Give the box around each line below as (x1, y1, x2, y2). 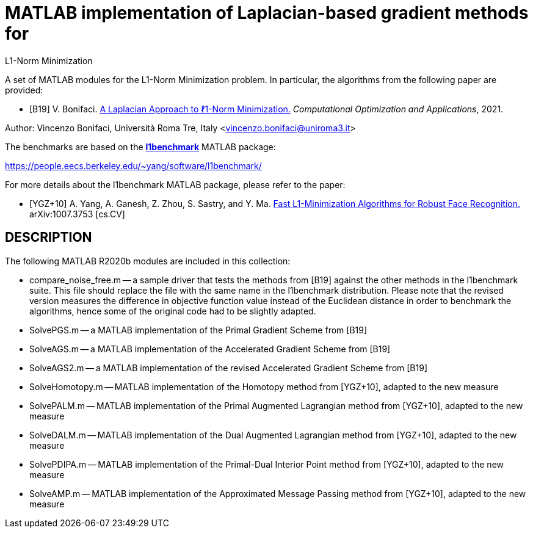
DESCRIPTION (5, 230, 92, 245)
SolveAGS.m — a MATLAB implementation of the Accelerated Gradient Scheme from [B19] (29, 343, 391, 354)
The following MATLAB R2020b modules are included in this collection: (5, 255, 291, 266)
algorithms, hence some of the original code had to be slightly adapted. (29, 305, 316, 316)
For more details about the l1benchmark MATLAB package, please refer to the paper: (5, 179, 346, 190)
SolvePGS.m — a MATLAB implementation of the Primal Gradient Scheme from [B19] (29, 324, 368, 335)
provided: (5, 84, 43, 95)
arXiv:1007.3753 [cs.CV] (29, 208, 125, 219)
